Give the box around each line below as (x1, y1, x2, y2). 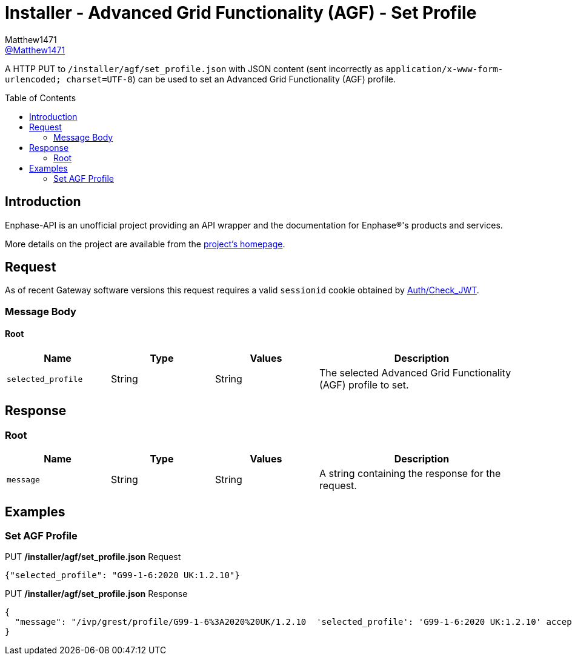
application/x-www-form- (385, 64, 504, 74)
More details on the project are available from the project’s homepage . (5, 238, 285, 249)
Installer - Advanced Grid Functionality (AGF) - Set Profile (5, 2, 477, 23)
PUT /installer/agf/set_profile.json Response (5, 588, 188, 599)
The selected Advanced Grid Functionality (319, 367, 511, 379)
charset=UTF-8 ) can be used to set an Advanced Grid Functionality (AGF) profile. (66, 73, 396, 84)
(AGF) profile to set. (319, 379, 409, 392)
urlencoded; (5, 74, 61, 84)
